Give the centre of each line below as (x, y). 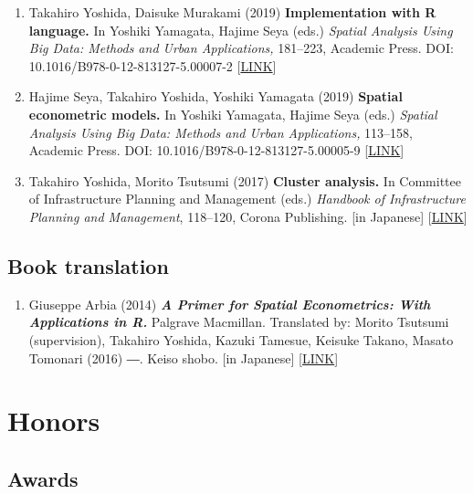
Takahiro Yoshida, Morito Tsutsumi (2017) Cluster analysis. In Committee (245, 180)
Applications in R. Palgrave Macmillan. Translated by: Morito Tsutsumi (239, 322)
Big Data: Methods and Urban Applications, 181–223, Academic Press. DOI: (241, 48)
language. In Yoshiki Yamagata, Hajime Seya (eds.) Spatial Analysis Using (241, 30)
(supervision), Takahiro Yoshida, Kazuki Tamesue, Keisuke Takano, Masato (241, 339)
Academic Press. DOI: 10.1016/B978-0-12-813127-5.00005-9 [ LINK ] (216, 150)
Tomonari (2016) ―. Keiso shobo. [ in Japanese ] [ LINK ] (184, 357)
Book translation (88, 265)
